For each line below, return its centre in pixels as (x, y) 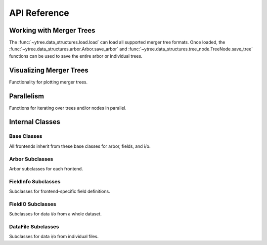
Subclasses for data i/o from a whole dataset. (55, 214)
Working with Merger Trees (52, 30)
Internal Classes (35, 122)
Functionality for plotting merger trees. (48, 82)
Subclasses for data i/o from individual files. (54, 237)
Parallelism (27, 96)
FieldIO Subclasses (33, 204)
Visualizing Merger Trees (49, 70)
